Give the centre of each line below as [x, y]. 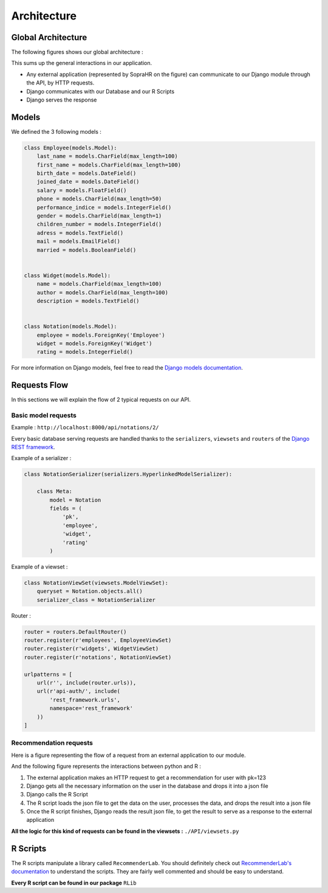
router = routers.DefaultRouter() [75, 632]
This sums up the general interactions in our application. [81, 63]
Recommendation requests [52, 743]
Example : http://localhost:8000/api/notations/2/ [85, 427]
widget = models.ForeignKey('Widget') [94, 343]
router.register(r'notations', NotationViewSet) [98, 657]
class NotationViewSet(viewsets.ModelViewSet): [96, 583]
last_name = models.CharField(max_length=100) [108, 156]
